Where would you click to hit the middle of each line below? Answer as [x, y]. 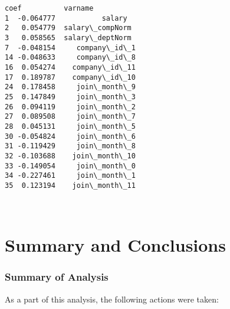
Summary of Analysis [57, 277]
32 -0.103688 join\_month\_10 [70, 156]
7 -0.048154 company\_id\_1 [70, 48]
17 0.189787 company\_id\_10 [70, 77]
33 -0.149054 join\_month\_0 [70, 166]
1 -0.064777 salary [66, 18]
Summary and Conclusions [115, 245]
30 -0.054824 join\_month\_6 [70, 136]
